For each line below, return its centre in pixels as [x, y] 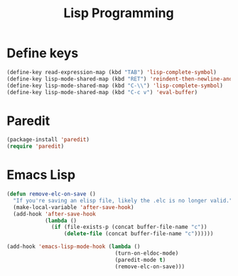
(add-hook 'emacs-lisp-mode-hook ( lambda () [74, 247]
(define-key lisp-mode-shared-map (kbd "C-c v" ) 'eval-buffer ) [102, 92]
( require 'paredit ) [36, 147]
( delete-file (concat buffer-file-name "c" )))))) [139, 234]
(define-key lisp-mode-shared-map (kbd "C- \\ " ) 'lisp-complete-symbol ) [115, 86]
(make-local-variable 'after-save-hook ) [74, 207]
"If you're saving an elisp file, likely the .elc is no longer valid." [123, 200]
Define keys [43, 53]
